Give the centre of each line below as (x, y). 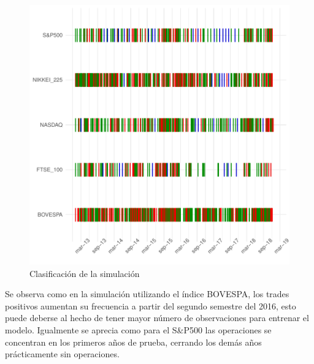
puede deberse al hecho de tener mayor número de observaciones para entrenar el (157, 318)
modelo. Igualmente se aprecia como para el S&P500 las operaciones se (138, 329)
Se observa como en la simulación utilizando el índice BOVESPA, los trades (147, 294)
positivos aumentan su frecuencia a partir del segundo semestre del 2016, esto (151, 305)
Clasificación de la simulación (85, 273)
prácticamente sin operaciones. (62, 354)
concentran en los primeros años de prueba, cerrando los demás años (133, 342)
